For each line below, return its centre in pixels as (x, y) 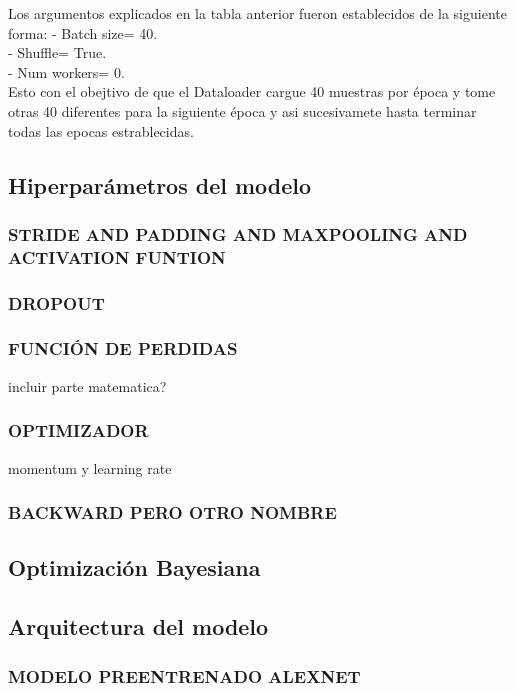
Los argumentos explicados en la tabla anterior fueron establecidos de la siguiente (257, 13)
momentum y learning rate (90, 467)
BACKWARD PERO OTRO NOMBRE (172, 512)
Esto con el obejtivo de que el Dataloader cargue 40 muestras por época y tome (252, 91)
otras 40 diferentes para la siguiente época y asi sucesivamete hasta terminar (242, 110)
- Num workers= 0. (66, 71)
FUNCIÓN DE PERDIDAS (123, 348)
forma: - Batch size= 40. (83, 32)
